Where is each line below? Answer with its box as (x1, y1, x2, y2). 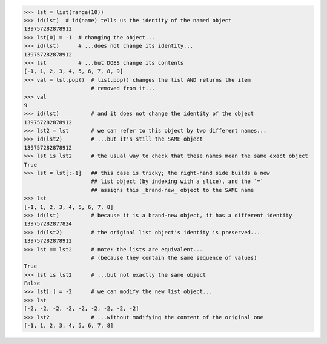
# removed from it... (91, 85, 156, 92)
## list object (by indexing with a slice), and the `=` (91, 178, 263, 185)
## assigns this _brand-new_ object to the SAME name (91, 187, 254, 193)
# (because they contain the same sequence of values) (91, 254, 257, 261)
